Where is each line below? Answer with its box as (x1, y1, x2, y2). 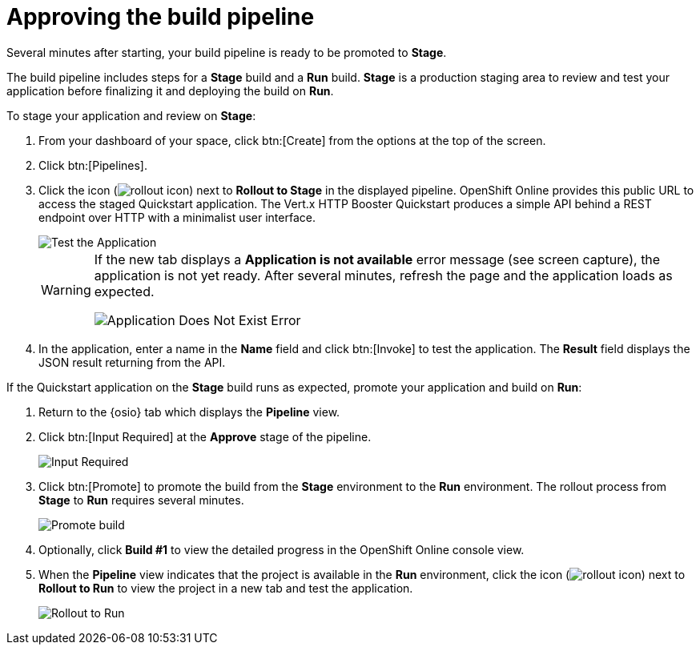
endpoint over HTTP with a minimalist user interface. (38, 210, 316, 224)
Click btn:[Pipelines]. (38, 158, 148, 172)
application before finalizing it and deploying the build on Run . (6, 83, 334, 98)
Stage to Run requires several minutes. (38, 492, 244, 507)
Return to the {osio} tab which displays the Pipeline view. (38, 404, 340, 419)
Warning (41, 281, 91, 298)
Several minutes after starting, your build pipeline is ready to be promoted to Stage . (6, 45, 447, 59)
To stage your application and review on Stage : (6, 108, 256, 123)
